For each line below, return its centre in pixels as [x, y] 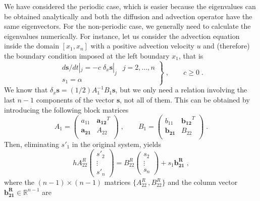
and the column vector [203, 182]
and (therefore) [226, 46]
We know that [26, 90]
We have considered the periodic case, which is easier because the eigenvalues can [130, 6]
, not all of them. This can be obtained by [185, 99]
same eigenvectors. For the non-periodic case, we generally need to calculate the [127, 26]
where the [19, 182]
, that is [191, 55]
